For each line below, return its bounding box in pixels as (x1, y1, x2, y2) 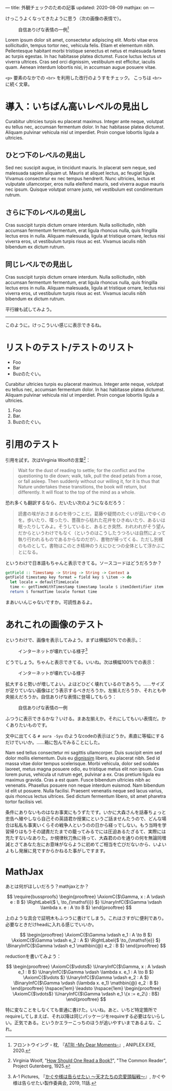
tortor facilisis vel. (5, 798, 43, 805)
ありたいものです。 (9, 722, 50, 728)
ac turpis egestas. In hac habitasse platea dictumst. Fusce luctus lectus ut (5, 53, 161, 59)
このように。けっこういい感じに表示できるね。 (5, 322, 104, 328)
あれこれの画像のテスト (5, 619, 104, 631)
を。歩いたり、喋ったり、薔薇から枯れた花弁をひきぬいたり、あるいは (17, 517, 166, 523)
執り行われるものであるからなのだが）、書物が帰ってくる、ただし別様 (17, 536, 163, 542)
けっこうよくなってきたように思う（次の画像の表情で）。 (5, 15, 124, 22)
